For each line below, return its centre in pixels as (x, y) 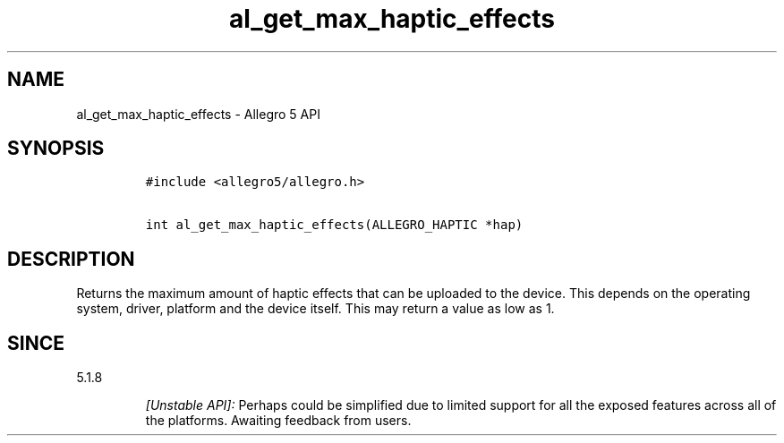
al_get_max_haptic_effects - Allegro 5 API (198, 114)
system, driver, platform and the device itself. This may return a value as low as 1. (315, 309)
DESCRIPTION (71, 259)
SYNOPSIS (56, 149)
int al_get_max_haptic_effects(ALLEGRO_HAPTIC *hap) (334, 225)
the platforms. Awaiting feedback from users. (278, 421)
